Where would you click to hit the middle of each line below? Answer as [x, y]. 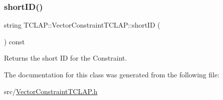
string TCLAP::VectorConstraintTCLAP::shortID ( [82, 25]
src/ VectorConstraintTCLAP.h [51, 91]
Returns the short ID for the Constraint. [66, 58]
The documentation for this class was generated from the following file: [112, 74]
